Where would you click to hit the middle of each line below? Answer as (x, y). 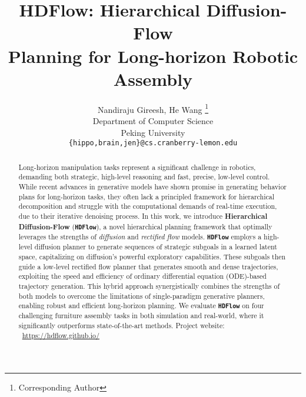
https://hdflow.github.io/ (61, 335)
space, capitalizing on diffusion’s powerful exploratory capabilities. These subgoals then (152, 256)
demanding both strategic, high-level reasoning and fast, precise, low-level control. (144, 177)
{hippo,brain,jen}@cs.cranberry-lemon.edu (153, 143)
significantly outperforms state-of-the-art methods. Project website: (122, 326)
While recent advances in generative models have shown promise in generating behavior (153, 186)
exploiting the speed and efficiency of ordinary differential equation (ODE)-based (142, 276)
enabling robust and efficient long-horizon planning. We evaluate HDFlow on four (141, 306)
